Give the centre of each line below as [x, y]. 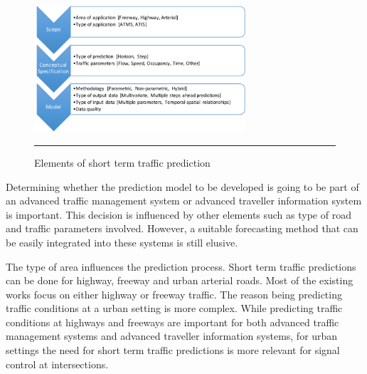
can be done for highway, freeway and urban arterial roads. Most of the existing [180, 280]
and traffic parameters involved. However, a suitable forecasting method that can [182, 228]
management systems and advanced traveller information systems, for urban [172, 336]
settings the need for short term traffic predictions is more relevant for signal [173, 350]
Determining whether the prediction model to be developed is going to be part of [182, 186]
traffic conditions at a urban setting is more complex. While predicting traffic [174, 308]
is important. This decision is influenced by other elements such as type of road [179, 214]
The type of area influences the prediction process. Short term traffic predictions [181, 266]
